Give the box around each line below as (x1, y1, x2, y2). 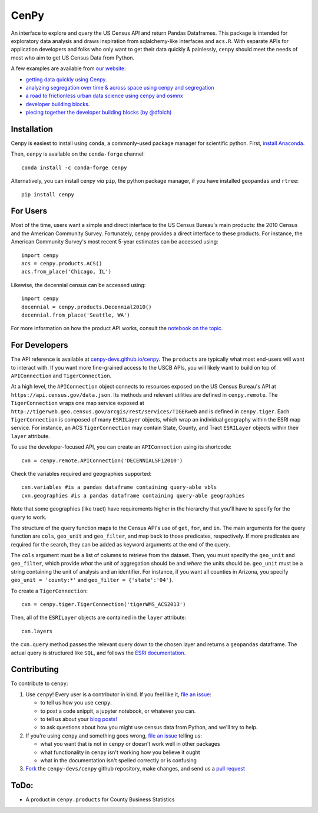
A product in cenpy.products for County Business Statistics (25, 796, 175, 803)
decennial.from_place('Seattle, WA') (21, 311, 131, 318)
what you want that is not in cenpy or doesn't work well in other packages (40, 740, 220, 748)
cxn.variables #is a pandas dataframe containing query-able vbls (21, 484, 217, 491)
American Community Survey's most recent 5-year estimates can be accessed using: (11, 238, 218, 245)
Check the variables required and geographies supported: (11, 470, 152, 477)
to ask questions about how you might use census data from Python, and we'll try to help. (40, 724, 258, 731)
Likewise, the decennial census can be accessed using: (11, 281, 146, 288)
